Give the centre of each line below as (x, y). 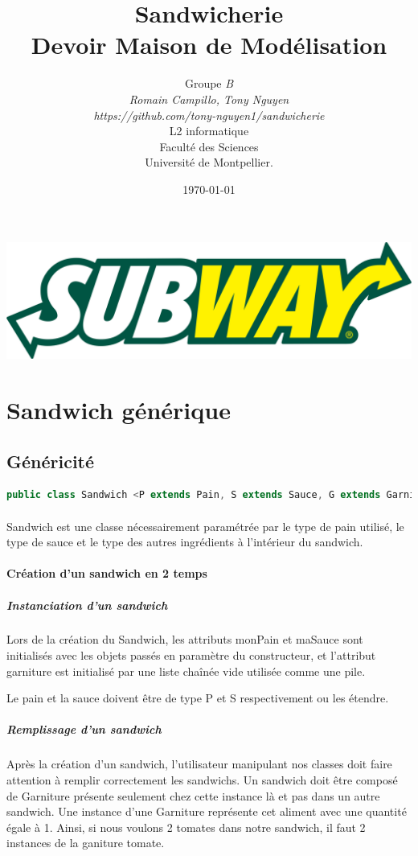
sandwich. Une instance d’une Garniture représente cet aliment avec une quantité (207, 811)
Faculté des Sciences (209, 146)
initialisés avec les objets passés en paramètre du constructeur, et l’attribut (191, 655)
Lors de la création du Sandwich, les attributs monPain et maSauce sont (185, 639)
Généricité (51, 461)
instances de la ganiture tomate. (86, 843)
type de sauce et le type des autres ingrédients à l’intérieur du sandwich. (185, 542)
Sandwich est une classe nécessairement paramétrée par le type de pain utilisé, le (205, 526)
